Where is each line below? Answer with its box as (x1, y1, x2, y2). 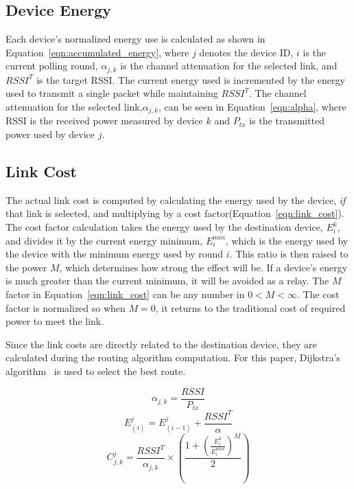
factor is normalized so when (5, 300, 126, 315)
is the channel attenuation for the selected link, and (120, 58, 338, 73)
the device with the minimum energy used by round (5, 247, 224, 261)
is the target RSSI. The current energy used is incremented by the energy (36, 72, 345, 87)
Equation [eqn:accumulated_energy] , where (5, 45, 189, 59)
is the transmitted (249, 113, 325, 128)
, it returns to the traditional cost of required (155, 300, 346, 315)
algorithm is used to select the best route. (5, 364, 186, 378)
